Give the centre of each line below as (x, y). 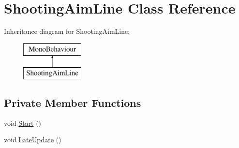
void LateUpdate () (33, 139)
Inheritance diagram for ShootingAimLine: (67, 31)
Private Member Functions (73, 103)
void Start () (23, 123)
